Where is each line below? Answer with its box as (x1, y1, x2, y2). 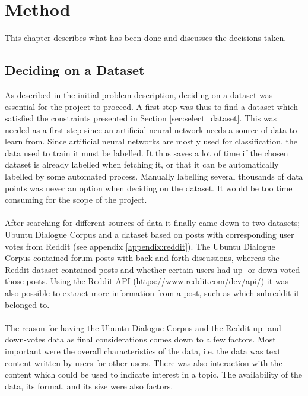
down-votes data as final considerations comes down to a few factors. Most (5, 333, 276, 345)
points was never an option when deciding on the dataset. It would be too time (5, 181, 293, 194)
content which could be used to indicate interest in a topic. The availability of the (5, 368, 303, 381)
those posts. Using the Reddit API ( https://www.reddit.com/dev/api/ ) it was (5, 275, 289, 287)
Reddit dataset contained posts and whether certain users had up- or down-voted (5, 263, 300, 275)
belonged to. (5, 298, 50, 310)
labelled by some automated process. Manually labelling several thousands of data (5, 170, 303, 183)
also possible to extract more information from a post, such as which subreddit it (5, 287, 300, 299)
